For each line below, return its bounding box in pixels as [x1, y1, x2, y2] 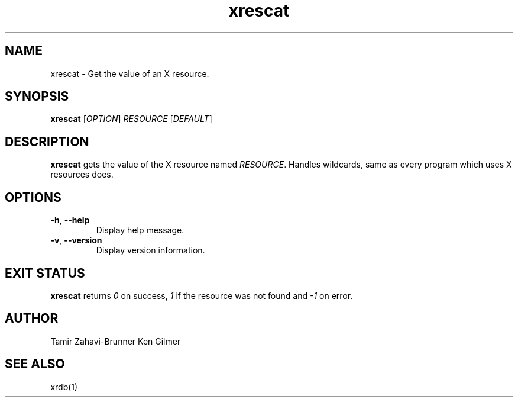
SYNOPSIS [5, 89, 69, 104]
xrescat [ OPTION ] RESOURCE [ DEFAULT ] [50, 114, 212, 124]
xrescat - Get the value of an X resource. [50, 68, 209, 79]
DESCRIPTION [5, 134, 89, 149]
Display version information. [96, 245, 205, 256]
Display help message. [96, 225, 184, 236]
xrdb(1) [50, 381, 78, 392]
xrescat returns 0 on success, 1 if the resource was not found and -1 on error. [50, 290, 353, 301]
